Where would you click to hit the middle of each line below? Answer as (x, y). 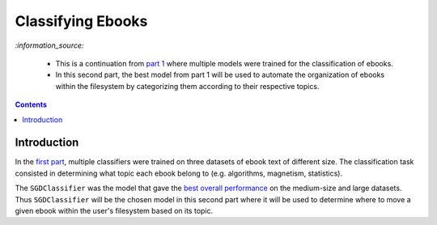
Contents (31, 104)
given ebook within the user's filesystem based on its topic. (114, 210)
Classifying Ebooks (81, 21)
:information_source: (49, 45)
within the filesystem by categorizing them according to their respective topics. (187, 86)
